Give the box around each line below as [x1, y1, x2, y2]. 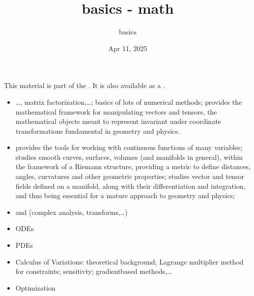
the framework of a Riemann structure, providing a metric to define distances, [15, 161, 251, 172]
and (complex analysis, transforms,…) [15, 207, 128, 217]
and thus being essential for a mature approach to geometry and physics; [15, 190, 235, 201]
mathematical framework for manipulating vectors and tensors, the [15, 106, 217, 117]
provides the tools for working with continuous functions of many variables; [15, 142, 243, 152]
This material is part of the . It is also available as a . [4, 80, 165, 90]
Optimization [15, 282, 56, 293]
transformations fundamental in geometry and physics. [15, 125, 180, 136]
